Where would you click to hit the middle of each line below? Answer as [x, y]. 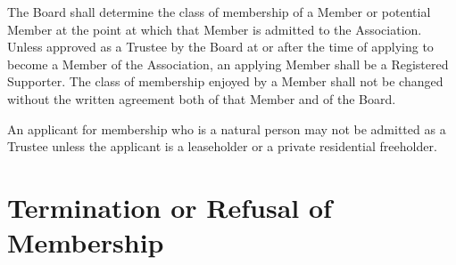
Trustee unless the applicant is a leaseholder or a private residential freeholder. [222, 146]
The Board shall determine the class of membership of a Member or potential [219, 12]
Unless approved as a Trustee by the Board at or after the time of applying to [220, 47]
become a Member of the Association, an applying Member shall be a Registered [228, 64]
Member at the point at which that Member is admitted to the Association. [215, 29]
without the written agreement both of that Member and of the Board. [202, 98]
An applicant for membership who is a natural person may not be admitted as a [227, 128]
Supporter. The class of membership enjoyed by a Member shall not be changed [225, 81]
